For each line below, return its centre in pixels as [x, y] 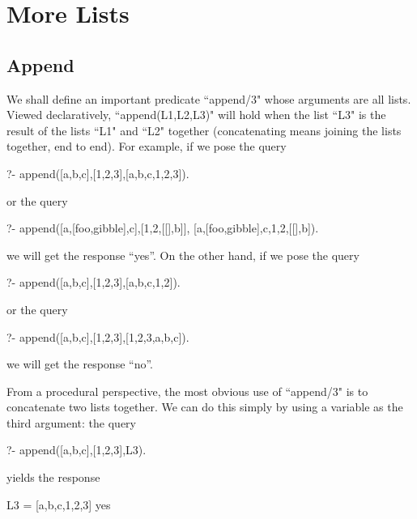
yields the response [53, 477]
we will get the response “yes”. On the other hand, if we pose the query [183, 255]
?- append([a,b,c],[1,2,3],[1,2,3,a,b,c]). [98, 336]
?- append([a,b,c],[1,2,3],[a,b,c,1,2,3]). [98, 173]
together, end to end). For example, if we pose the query [147, 146]
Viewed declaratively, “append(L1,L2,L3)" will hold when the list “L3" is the [196, 115]
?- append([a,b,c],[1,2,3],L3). [77, 450]
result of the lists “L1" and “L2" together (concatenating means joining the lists [204, 130]
